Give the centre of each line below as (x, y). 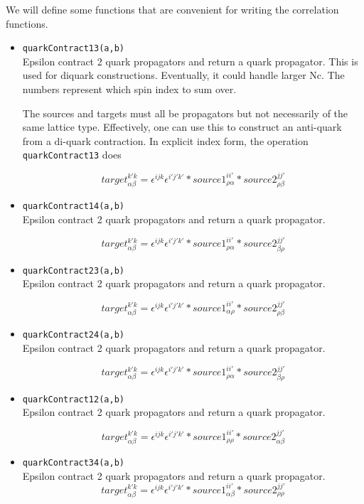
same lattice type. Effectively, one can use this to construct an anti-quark (182, 127)
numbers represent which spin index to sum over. (129, 89)
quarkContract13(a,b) (73, 49)
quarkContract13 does (72, 155)
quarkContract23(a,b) (73, 270)
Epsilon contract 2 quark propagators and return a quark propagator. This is (190, 61)
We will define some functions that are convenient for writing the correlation (172, 9)
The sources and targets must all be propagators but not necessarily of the (185, 113)
